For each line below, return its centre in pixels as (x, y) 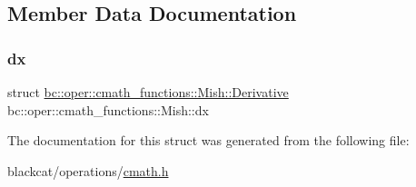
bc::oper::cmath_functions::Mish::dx (108, 109)
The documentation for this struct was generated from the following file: (208, 140)
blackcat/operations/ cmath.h (88, 170)
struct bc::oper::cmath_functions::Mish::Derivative (148, 92)
